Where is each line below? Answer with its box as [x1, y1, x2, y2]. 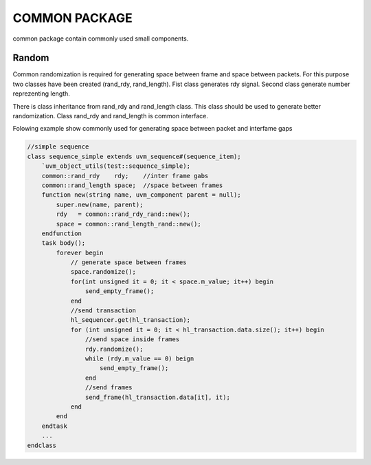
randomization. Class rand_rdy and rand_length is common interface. [12, 112, 209, 120]
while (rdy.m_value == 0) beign [85, 354, 194, 363]
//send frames [85, 384, 133, 391]
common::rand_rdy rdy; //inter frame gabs [41, 172, 209, 180]
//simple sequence [27, 143, 89, 151]
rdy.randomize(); [85, 345, 144, 353]
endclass [27, 441, 57, 449]
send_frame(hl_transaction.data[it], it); [85, 393, 230, 401]
